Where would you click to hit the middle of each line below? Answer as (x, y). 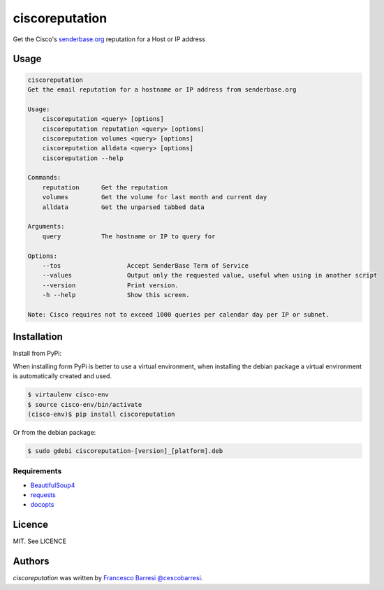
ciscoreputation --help (83, 158)
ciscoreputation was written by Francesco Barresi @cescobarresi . (108, 578)
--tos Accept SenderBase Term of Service (146, 265)
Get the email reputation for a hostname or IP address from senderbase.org (162, 89)
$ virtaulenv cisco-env (68, 395)
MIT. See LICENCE (39, 541)
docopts (42, 505)
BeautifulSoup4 (53, 485)
